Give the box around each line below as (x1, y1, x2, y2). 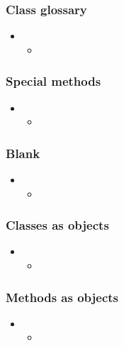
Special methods (6, 72, 101, 90)
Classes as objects (6, 216, 109, 234)
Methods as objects (6, 288, 119, 306)
